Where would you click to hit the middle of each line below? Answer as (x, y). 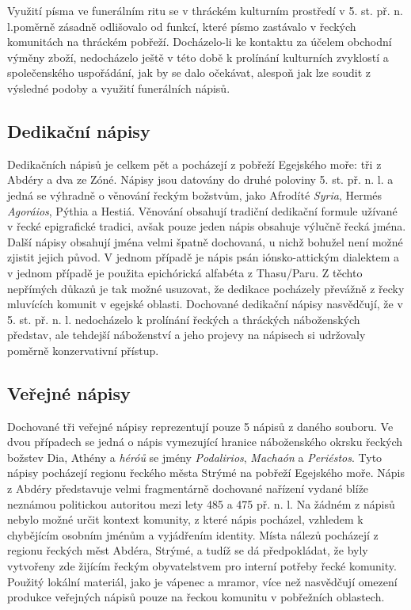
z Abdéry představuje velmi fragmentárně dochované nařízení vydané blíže (188, 488)
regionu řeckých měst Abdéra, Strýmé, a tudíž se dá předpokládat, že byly (188, 550)
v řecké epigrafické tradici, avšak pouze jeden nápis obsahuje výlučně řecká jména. (207, 226)
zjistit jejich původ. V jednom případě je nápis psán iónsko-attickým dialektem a (204, 257)
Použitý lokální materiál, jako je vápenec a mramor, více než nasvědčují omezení (202, 581)
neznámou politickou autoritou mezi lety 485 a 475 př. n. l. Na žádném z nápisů (201, 503)
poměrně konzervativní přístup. (83, 350)
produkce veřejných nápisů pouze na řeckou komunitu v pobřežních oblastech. (196, 597)
